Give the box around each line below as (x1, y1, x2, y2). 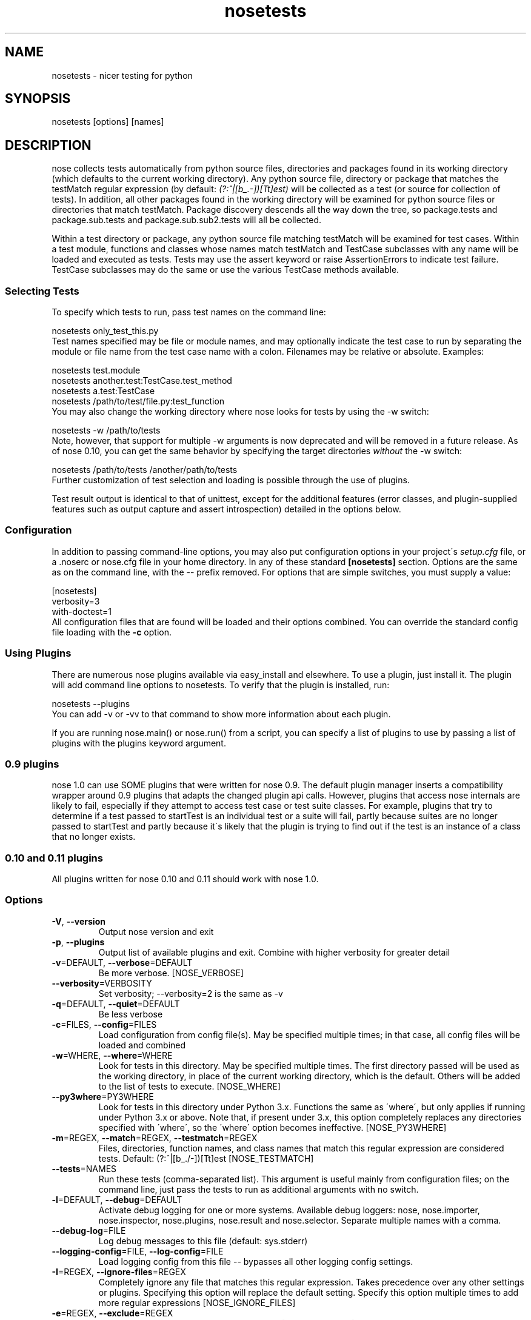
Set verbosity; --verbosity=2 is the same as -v (98, 988, 283, 999)
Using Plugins (5, 647, 72, 660)
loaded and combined (98, 1039, 186, 1050)
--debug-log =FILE (52, 1225, 126, 1236)
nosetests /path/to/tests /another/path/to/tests (52, 464, 238, 475)
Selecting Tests (5, 284, 79, 297)
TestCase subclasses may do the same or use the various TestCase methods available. (52, 264, 399, 275)
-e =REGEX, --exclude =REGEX (52, 1307, 173, 1318)
